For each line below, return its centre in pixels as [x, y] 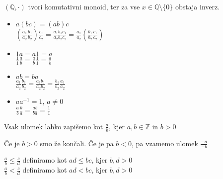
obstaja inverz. [197, 6]
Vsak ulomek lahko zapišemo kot [54, 126]
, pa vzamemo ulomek [165, 143]
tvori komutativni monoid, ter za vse [84, 6]
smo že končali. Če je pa [77, 143]
